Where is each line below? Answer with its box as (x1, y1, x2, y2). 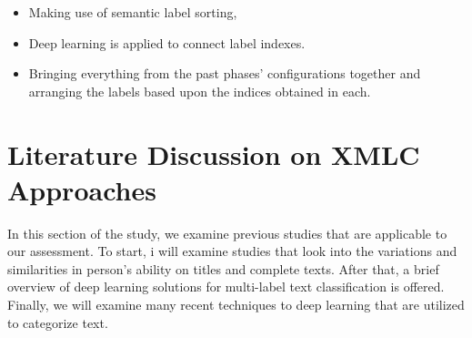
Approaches (7, 170, 156, 208)
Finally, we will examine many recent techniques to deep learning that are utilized (7, 295, 465, 314)
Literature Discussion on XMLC (7, 135, 420, 172)
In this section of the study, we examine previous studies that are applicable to (7, 223, 447, 242)
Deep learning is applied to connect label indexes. (28, 33, 306, 52)
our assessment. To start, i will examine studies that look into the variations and (7, 241, 457, 261)
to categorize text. (7, 312, 108, 332)
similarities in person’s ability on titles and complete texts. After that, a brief (7, 259, 439, 278)
